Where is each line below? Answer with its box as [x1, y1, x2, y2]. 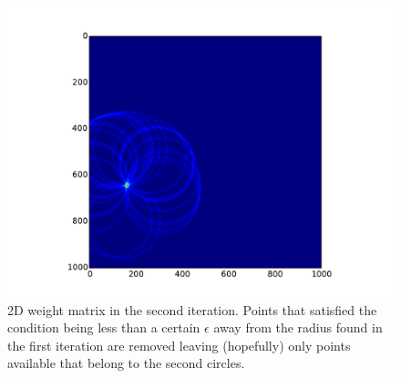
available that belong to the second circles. [7, 353, 245, 373]
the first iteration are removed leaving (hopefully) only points [7, 335, 351, 354]
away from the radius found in [213, 318, 383, 337]
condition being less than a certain [7, 318, 200, 337]
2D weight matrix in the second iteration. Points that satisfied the [7, 300, 377, 319]
